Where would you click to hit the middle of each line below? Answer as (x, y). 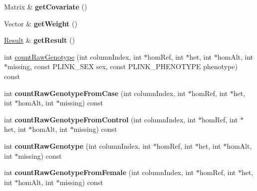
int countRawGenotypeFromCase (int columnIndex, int (95, 93)
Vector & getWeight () (41, 23)
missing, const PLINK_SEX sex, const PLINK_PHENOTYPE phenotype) (123, 66)
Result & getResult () (40, 40)
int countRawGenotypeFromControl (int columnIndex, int (100, 119)
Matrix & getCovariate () (46, 6)
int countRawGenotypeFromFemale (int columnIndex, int (99, 172)
